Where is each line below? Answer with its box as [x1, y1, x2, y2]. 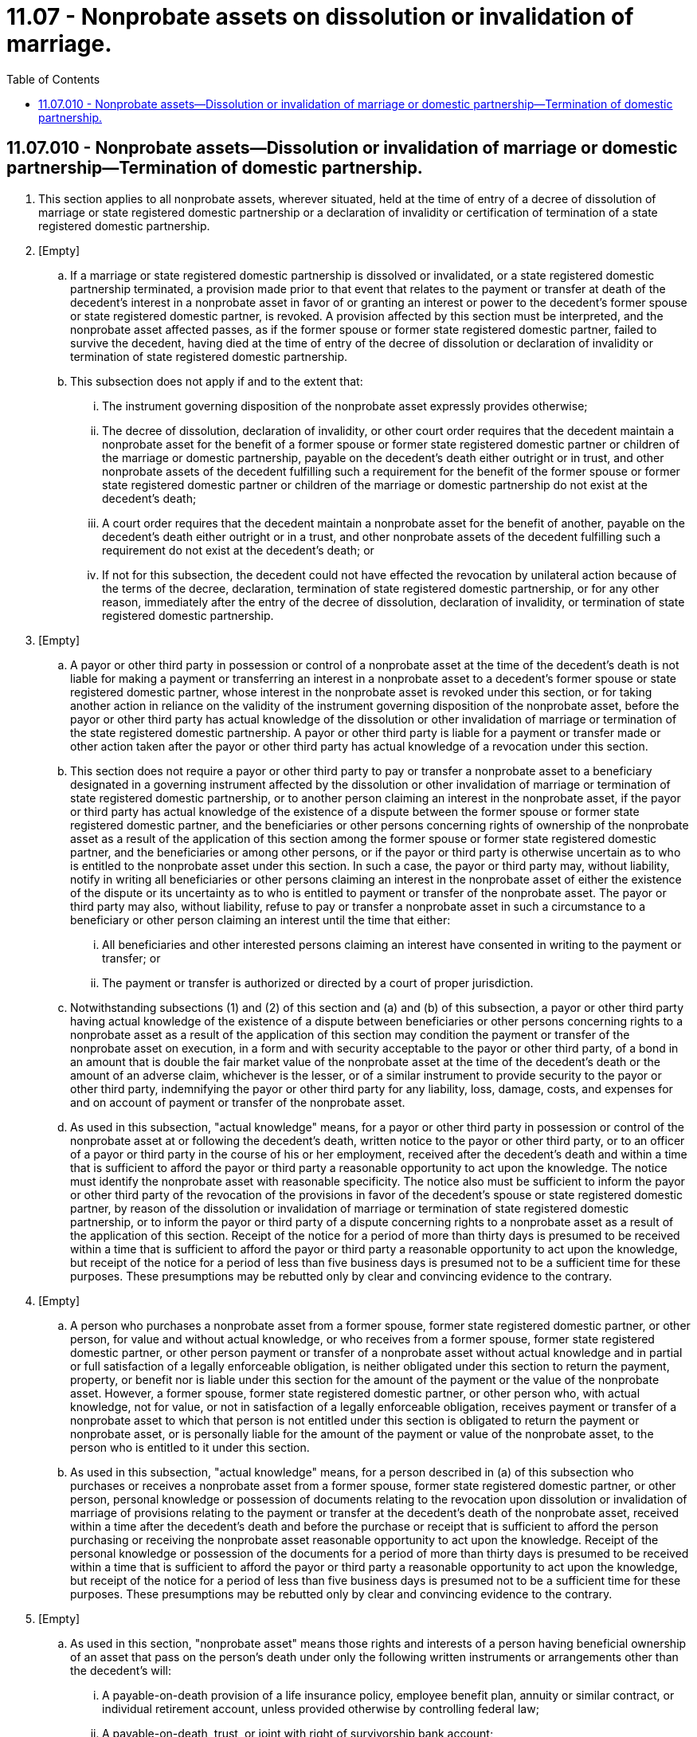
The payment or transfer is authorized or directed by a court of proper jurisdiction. [102, 975, 534, 990]
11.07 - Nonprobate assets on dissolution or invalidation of [6, 3, 634, 30]
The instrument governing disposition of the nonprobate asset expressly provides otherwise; [102, 398, 588, 413]
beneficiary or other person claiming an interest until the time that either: [70, 912, 451, 927]
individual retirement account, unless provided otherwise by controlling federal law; [102, 1701, 539, 1715]
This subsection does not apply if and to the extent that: [70, 374, 363, 388]
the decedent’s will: [70, 1663, 172, 1677]
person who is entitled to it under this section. [70, 1440, 310, 1454]
